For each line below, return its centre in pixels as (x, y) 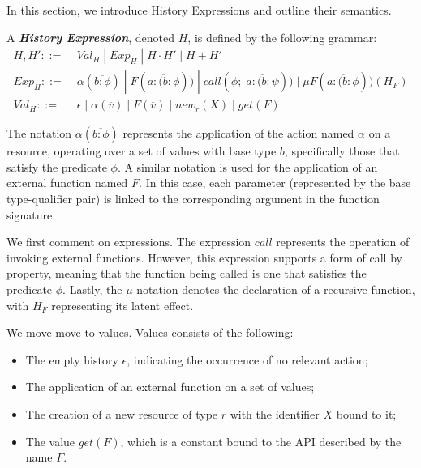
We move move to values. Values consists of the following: (150, 332)
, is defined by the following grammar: (282, 37)
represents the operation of (343, 242)
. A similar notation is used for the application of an (247, 166)
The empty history (72, 359)
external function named (67, 183)
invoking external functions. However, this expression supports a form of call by (204, 257)
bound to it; (366, 414)
